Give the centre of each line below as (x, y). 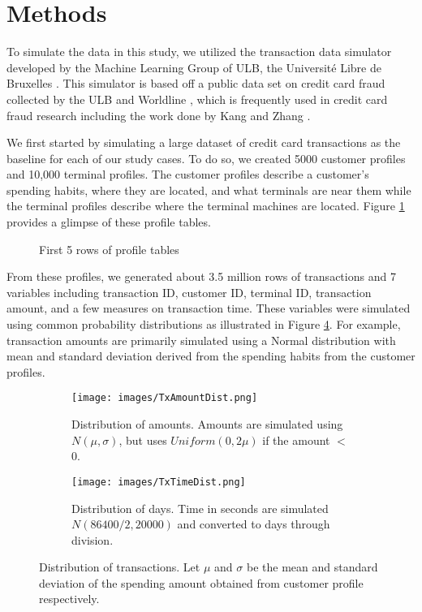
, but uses (143, 440)
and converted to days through (254, 524)
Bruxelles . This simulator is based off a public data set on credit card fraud (196, 83)
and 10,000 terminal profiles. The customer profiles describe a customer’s (188, 174)
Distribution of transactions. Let (120, 567)
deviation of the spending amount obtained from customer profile (201, 582)
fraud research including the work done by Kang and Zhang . (159, 115)
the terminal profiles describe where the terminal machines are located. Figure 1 (206, 206)
